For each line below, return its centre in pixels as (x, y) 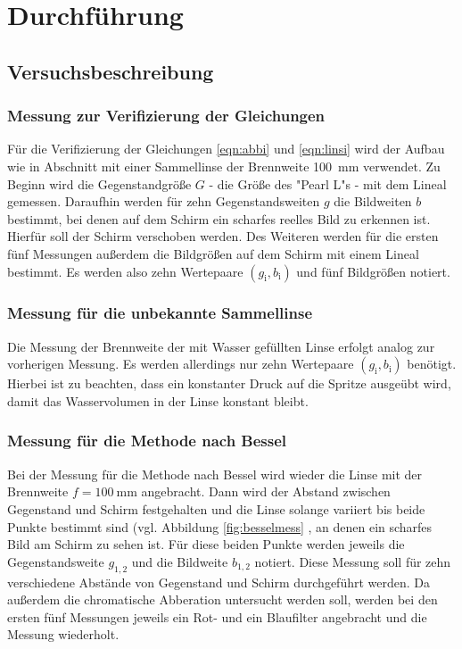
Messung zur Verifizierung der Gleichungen (166, 116)
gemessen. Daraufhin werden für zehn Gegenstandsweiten (164, 201)
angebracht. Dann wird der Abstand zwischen (266, 491)
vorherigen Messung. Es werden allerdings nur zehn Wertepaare (181, 364)
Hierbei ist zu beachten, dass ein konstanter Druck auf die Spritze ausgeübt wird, (229, 383)
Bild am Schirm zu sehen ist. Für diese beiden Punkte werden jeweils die (206, 544)
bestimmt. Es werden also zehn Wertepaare (125, 271)
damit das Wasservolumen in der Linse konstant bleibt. (158, 400)
